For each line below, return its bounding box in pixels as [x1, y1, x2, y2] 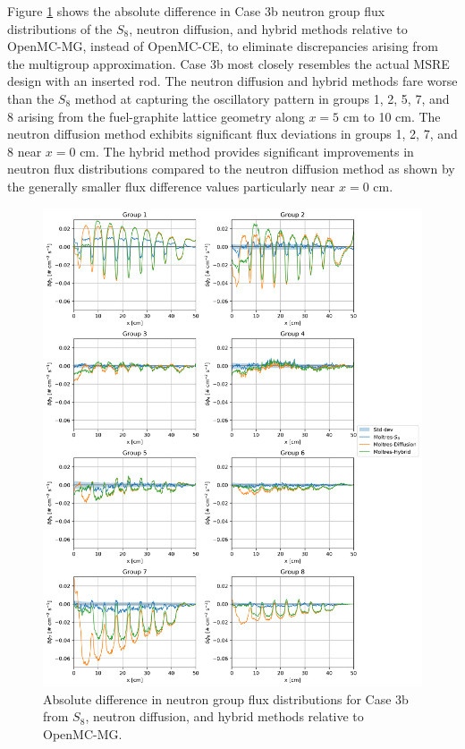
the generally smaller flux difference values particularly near [7, 176, 335, 195]
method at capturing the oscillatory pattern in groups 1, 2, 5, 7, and [74, 89, 450, 107]
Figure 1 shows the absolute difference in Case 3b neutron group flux [7, 2, 385, 20]
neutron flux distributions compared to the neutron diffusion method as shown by [7, 159, 455, 178]
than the [7, 89, 55, 107]
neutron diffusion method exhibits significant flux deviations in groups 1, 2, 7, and [7, 124, 458, 143]
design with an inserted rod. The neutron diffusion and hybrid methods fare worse [7, 72, 458, 90]
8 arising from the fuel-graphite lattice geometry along [7, 106, 305, 125]
